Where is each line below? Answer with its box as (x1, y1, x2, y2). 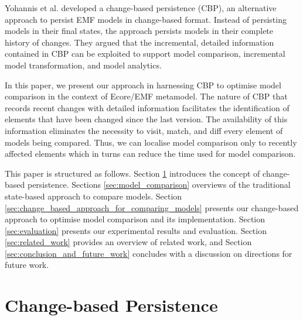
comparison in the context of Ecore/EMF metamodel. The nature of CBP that (5, 90, 288, 102)
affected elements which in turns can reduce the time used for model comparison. (5, 147, 296, 160)
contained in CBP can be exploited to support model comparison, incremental (5, 47, 285, 60)
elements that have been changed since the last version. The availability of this (5, 113, 288, 125)
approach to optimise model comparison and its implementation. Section (5, 213, 265, 225)
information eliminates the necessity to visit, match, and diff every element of (5, 124, 283, 136)
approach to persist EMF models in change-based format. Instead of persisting (5, 13, 287, 25)
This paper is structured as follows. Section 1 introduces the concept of (5, 167, 260, 179)
